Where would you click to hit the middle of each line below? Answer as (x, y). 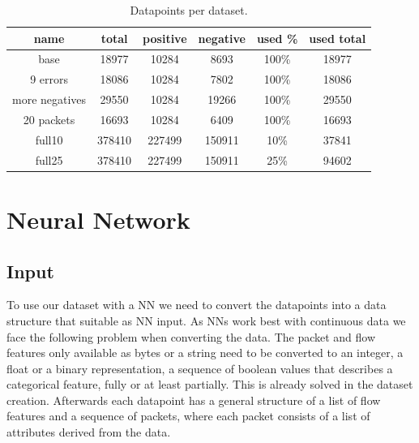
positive (165, 38)
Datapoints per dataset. (189, 10)
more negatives (49, 99)
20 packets (49, 119)
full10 (49, 139)
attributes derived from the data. (89, 432)
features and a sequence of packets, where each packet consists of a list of (188, 416)
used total (338, 38)
